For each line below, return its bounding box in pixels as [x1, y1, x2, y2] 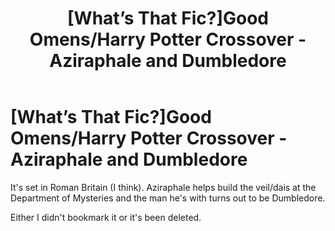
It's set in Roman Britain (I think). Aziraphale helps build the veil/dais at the [10, 181, 317, 193]
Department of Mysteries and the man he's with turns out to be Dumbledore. [10, 192, 326, 204]
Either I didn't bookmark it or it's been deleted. [10, 211, 202, 223]
